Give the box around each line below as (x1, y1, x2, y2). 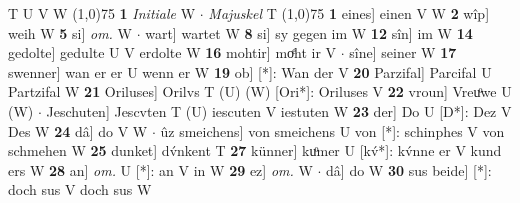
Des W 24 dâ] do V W (8, 120, 148, 141)
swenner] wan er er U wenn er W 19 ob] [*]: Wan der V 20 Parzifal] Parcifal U (8, 61, 492, 82)
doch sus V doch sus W (8, 179, 152, 200)
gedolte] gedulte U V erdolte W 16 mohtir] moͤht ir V (8, 42, 337, 63)
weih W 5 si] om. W (8, 22, 132, 43)
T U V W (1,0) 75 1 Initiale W (8, 3, 196, 23)
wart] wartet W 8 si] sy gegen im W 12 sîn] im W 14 (145, 22, 473, 43)
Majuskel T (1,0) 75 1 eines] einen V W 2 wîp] (208, 3, 490, 23)
